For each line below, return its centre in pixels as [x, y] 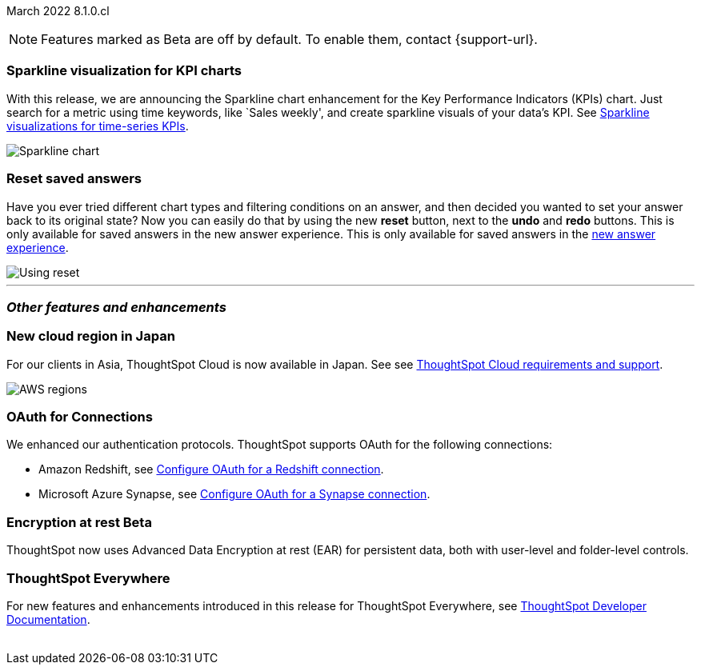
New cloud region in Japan [91, 336]
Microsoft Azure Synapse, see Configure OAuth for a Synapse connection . [234, 494]
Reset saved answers [74, 179]
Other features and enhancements [116, 307]
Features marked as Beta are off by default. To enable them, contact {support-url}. [289, 39]
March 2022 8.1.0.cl [58, 11]
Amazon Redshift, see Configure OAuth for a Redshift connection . [211, 469]
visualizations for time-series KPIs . [98, 126]
